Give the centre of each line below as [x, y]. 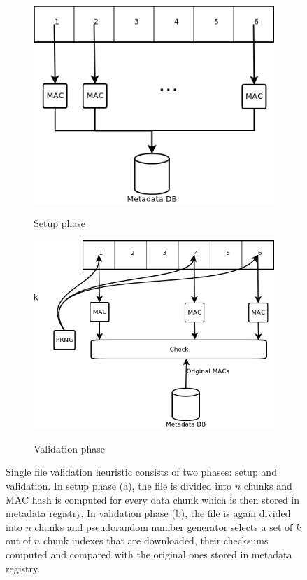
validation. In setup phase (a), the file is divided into [119, 486]
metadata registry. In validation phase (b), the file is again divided [148, 513]
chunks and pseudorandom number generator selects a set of [164, 526]
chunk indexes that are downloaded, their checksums [156, 540]
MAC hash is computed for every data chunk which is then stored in [153, 499]
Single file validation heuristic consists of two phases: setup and [141, 472]
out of [19, 540]
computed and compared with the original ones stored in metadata [149, 554]
